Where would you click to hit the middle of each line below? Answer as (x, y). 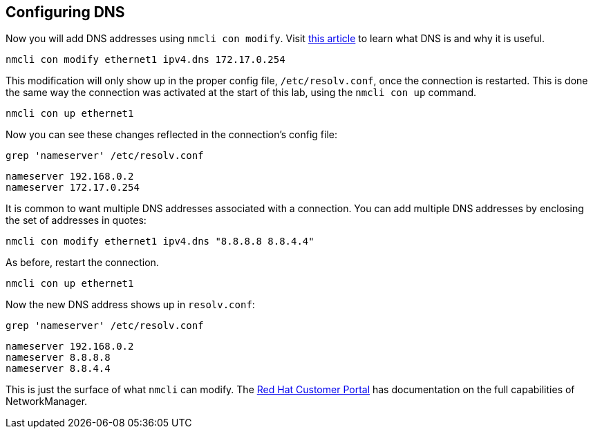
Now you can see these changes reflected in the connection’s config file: (172, 135)
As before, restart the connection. (82, 263)
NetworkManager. (47, 402)
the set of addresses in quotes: (76, 220)
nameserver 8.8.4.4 (58, 369)
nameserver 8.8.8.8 (58, 358)
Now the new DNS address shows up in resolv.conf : (130, 305)
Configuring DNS (65, 12)
